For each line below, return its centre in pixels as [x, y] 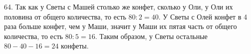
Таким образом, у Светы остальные [154, 36]
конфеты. [75, 46]
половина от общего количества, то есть [65, 16]
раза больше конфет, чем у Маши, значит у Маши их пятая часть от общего [120, 26]
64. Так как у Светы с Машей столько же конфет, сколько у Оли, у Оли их [118, 6]
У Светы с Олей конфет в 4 [205, 16]
